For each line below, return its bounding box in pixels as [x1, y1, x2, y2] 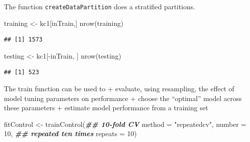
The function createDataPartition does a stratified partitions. [4, 1, 195, 11]
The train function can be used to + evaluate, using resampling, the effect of [4, 83, 234, 94]
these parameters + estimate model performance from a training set [4, 102, 208, 113]
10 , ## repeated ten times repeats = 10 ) [4, 128, 137, 139]
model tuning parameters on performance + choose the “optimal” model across [4, 93, 242, 103]
